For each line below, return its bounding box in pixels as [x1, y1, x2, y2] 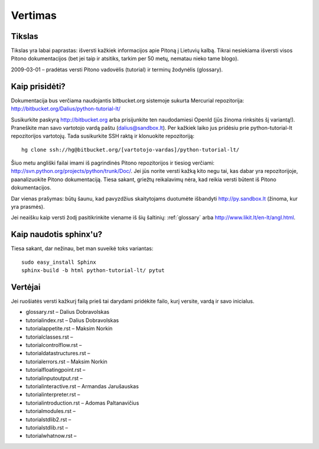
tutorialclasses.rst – [25, 333, 73, 340]
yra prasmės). [11, 204, 45, 211]
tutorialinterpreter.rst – [25, 391, 80, 398]
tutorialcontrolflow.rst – [25, 341, 82, 348]
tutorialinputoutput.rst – [25, 375, 83, 382]
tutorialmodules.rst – [25, 408, 76, 415]
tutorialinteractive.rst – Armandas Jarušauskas [25, 382, 139, 389]
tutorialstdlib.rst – [25, 424, 68, 431]
